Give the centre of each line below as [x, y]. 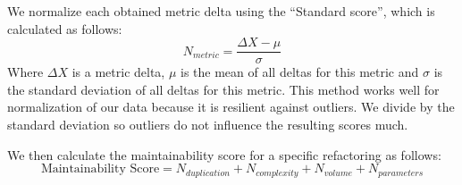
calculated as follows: [65, 28]
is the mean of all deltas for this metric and [300, 72]
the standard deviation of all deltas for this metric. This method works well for [223, 89]
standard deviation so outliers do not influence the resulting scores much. [208, 125]
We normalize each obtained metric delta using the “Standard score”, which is [221, 11]
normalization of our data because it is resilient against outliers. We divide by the [231, 107]
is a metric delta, [118, 72]
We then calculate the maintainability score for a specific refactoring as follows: [224, 154]
